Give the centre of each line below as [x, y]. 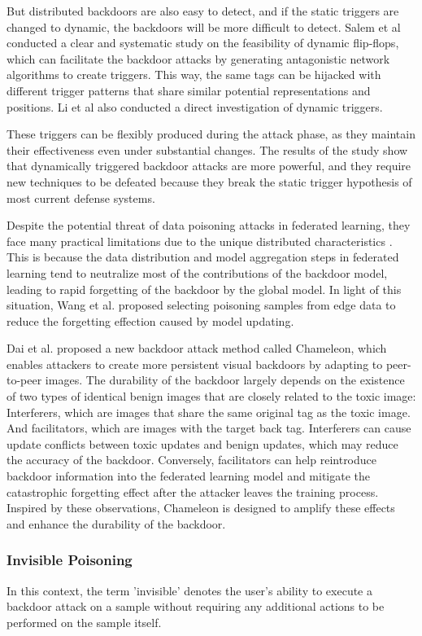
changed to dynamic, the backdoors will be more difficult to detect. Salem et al [204, 26]
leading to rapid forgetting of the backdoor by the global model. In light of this [204, 289]
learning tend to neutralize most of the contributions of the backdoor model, [197, 272]
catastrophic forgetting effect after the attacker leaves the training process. [193, 491]
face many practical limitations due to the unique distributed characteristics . [200, 241]
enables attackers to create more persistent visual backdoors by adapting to [195, 364]
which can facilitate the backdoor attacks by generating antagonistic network [198, 58]
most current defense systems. [81, 197]
